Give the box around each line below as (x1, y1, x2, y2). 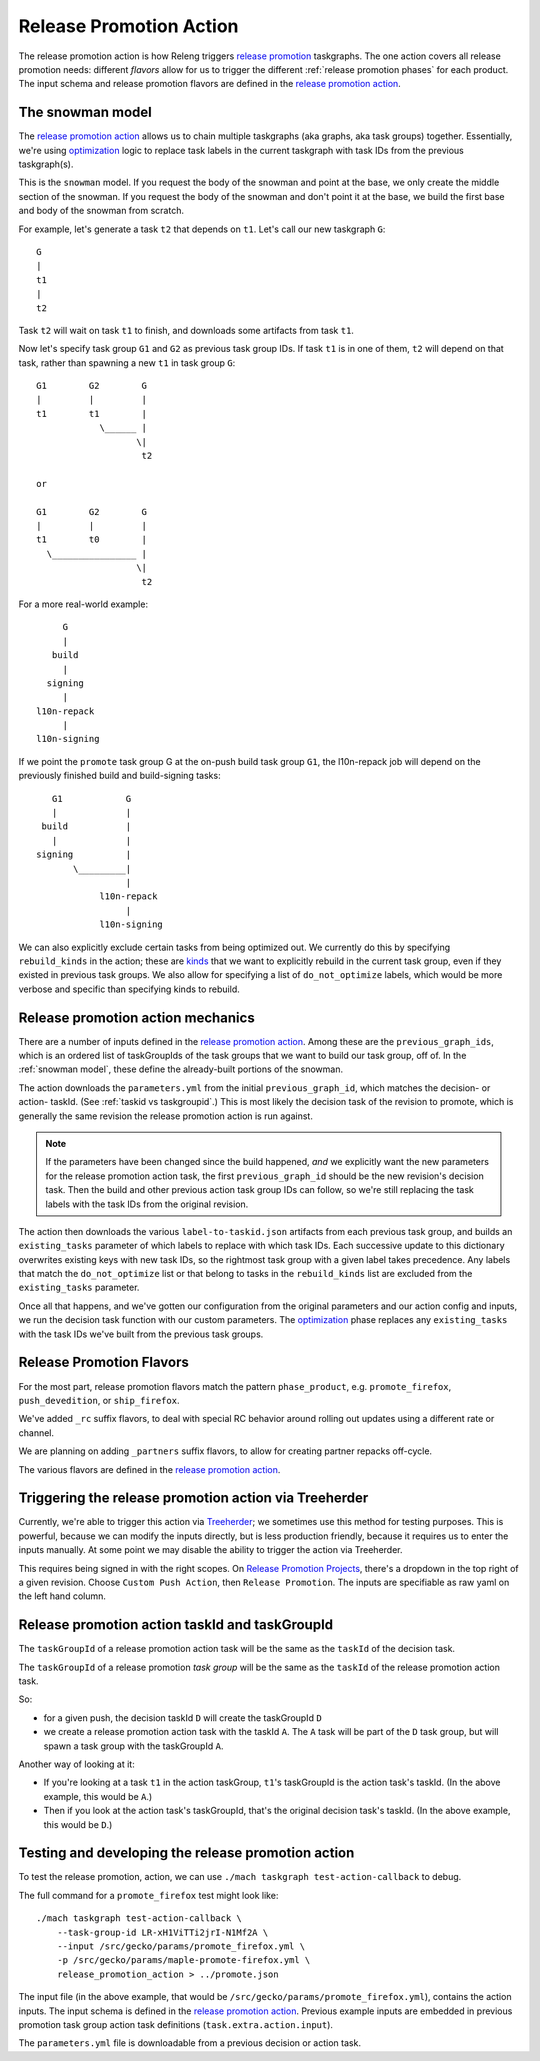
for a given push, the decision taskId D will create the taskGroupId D (43, 1711, 322, 1724)
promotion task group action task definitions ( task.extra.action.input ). (18, 2019, 334, 2030)
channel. (18, 1426, 55, 1439)
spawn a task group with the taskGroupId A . (43, 1740, 224, 1752)
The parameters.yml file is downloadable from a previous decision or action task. (18, 2037, 362, 2049)
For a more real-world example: (18, 598, 149, 610)
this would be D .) (43, 1818, 113, 1830)
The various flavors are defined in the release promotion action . (18, 1463, 281, 1475)
